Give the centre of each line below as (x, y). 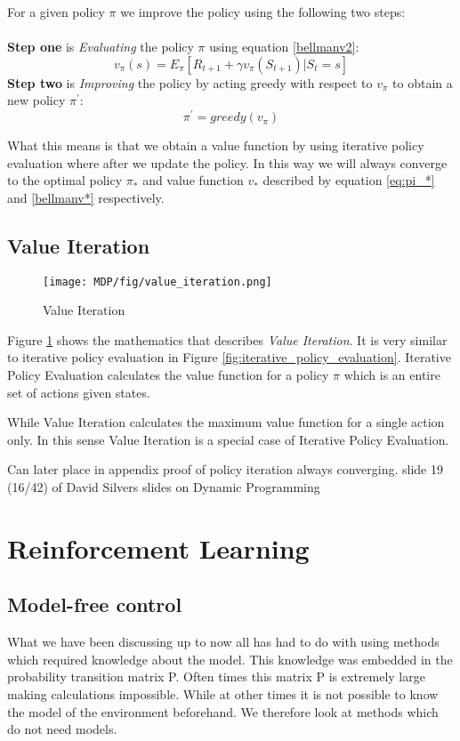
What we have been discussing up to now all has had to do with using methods (223, 642)
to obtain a (423, 82)
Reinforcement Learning (158, 548)
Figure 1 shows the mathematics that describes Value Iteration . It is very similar (227, 339)
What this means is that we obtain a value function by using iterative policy (216, 145)
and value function (193, 180)
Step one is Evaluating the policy (101, 47)
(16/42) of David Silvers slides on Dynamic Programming (164, 487)
